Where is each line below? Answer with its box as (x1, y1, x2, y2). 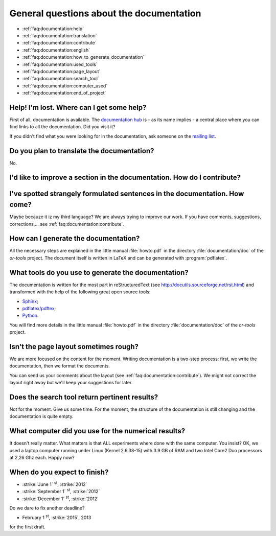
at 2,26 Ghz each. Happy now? (9, 455, 75, 461)
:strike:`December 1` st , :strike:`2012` (22, 495, 99, 502)
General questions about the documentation (9, 8, 201, 19)
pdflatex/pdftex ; (22, 305, 56, 311)
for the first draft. (9, 524, 46, 530)
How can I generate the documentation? (9, 234, 140, 243)
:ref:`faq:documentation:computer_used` (22, 82, 108, 89)
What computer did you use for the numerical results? (9, 427, 186, 435)
